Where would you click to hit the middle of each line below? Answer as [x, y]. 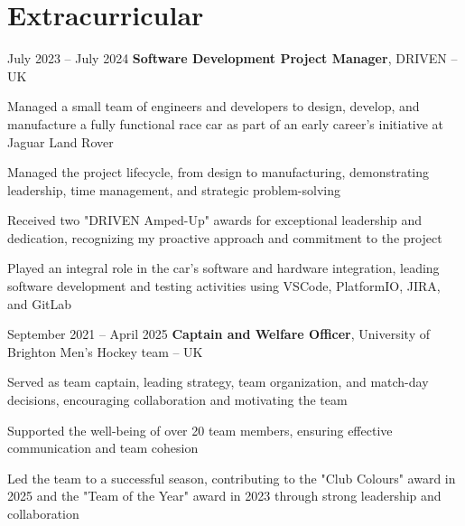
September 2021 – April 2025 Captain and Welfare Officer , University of [219, 334]
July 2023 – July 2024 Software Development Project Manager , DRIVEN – [232, 58]
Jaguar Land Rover [60, 141]
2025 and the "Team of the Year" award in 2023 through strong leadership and [224, 496]
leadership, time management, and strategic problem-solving [174, 189]
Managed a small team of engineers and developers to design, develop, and [214, 106]
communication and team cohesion [103, 448]
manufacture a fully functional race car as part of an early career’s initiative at [226, 123]
